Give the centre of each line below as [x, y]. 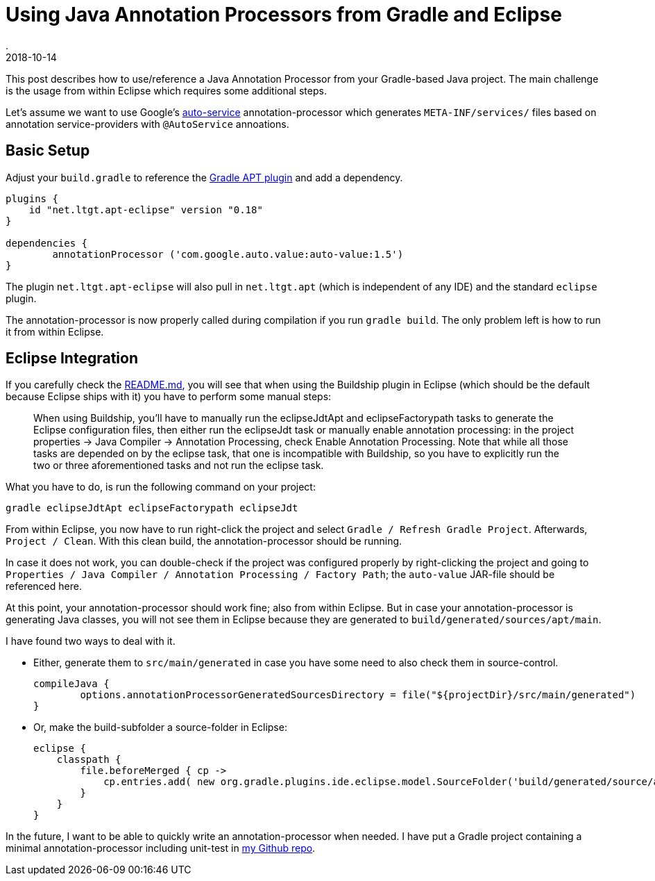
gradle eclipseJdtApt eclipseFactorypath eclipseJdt [152, 508]
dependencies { [47, 243]
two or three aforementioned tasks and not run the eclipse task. [179, 466]
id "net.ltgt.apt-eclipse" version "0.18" [146, 209]
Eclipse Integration [72, 359]
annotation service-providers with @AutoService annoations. [147, 124]
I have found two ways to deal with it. [91, 641]
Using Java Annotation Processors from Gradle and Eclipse [284, 15]
